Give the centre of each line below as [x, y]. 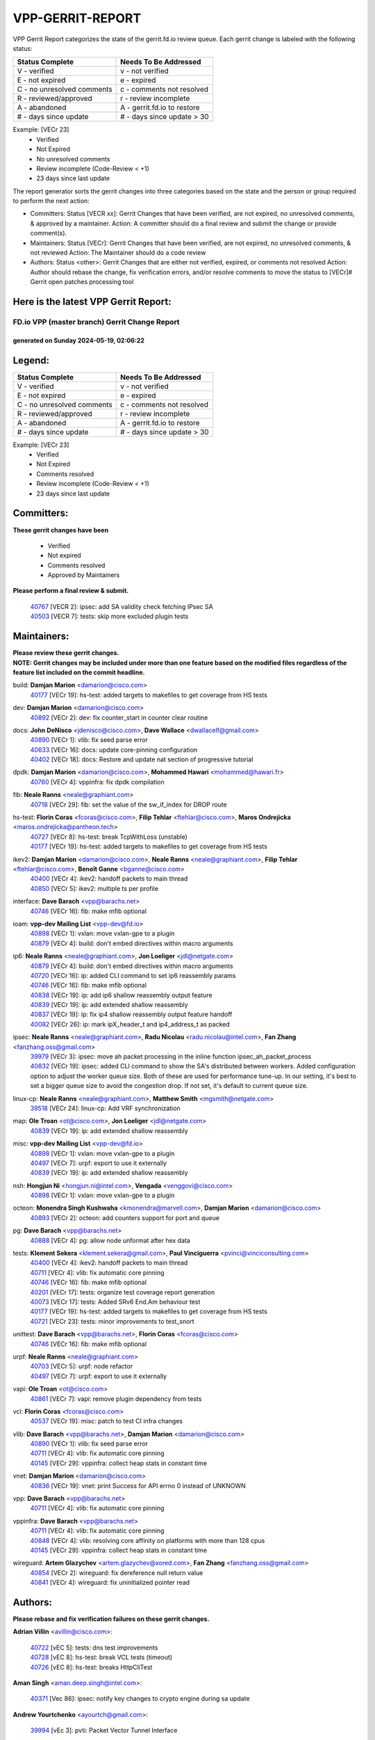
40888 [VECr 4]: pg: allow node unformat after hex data [110, 1240]
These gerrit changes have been [61, 530]
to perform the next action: [51, 201]
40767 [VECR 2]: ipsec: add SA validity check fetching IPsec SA [122, 606]
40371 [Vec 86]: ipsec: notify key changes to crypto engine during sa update [140, 1699]
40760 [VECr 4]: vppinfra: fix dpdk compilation [97, 782]
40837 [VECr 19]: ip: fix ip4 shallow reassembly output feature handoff [131, 1014]
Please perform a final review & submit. [71, 591]
